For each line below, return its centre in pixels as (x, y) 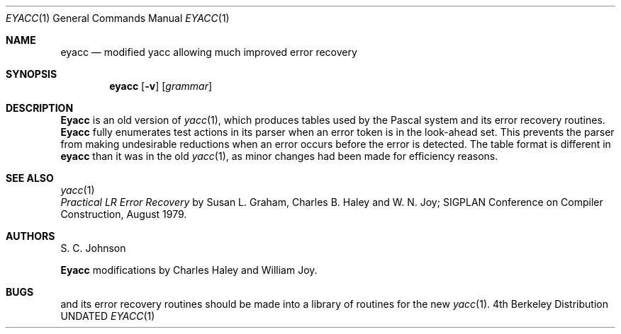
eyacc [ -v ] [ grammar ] (161, 86)
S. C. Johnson (93, 248)
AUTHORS (30, 236)
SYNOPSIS (32, 74)
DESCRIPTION (40, 108)
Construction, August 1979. (124, 214)
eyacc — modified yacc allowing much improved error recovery (209, 52)
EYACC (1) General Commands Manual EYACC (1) (118, 18)
